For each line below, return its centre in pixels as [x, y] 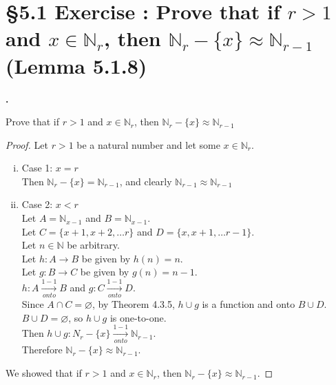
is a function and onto [249, 304]
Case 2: [37, 204]
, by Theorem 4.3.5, [134, 304]
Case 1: [37, 168]
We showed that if [44, 373]
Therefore [42, 350]
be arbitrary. [93, 245]
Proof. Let [27, 144]
